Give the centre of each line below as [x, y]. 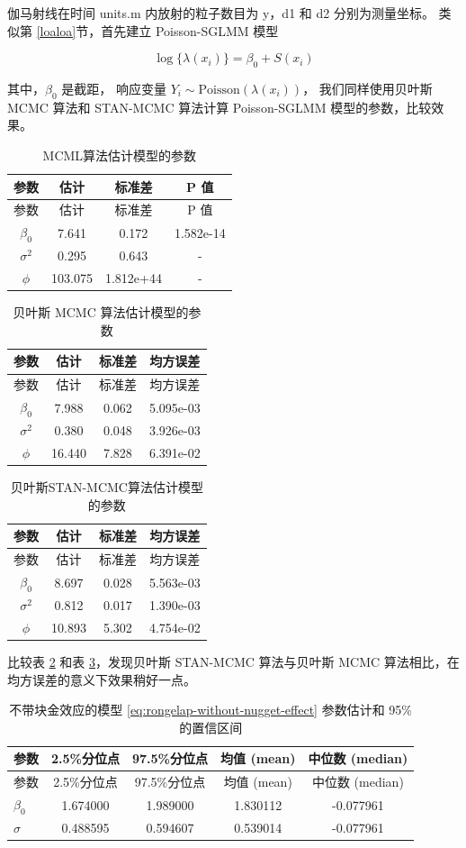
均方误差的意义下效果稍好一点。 [102, 679]
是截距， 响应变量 [114, 88]
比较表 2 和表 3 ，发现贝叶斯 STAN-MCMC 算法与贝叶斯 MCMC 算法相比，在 [233, 661]
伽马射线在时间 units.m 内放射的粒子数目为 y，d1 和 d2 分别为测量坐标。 [221, 13]
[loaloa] [56, 30]
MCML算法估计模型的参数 [120, 155]
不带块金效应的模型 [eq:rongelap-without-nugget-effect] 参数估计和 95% [211, 710]
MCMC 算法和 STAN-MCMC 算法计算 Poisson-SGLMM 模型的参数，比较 [220, 107]
